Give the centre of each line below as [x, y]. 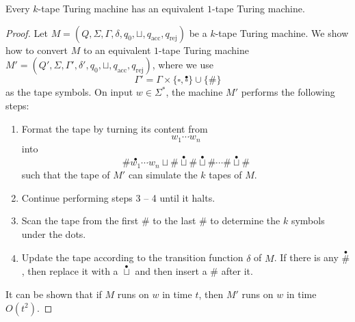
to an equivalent [117, 50]
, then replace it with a [70, 271]
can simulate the [163, 174]
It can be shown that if [54, 294]
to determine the [245, 220]
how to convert [37, 50]
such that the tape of [66, 174]
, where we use [183, 65]
